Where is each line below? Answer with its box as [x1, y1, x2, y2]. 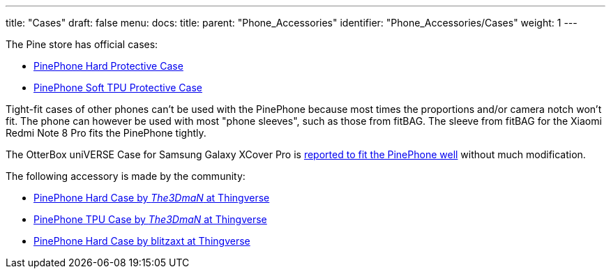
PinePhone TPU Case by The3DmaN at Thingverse [33, 213, 267, 225]
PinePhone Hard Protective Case [33, 60, 183, 72]
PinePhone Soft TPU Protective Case [33, 82, 202, 93]
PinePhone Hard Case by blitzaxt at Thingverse [33, 235, 250, 247]
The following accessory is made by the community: [6, 170, 246, 182]
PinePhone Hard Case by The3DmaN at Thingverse [33, 192, 270, 204]
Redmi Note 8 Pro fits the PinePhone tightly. [6, 127, 206, 139]
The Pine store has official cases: [6, 38, 158, 50]
